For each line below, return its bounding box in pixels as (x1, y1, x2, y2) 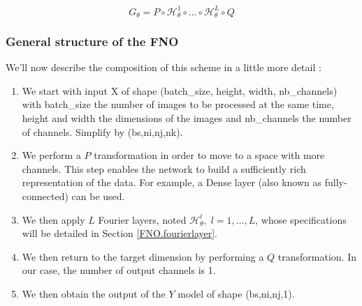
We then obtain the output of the (22, 286, 166, 300)
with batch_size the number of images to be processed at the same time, (22, 97, 334, 112)
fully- (324, 175, 347, 190)
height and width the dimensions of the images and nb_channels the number (22, 110, 352, 125)
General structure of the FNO (6, 32, 179, 49)
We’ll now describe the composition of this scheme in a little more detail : (6, 60, 321, 75)
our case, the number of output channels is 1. (22, 263, 216, 277)
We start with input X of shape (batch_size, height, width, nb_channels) (22, 83, 338, 98)
